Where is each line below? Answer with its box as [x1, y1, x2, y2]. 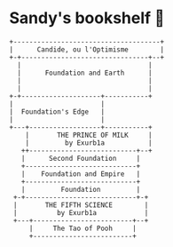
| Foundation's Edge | [9, 107, 105, 116]
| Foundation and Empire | [20, 169, 141, 179]
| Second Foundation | [20, 154, 141, 163]
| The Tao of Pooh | [28, 224, 138, 233]
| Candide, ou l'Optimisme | [9, 44, 165, 54]
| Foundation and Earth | [17, 68, 153, 77]
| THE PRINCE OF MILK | [25, 131, 153, 139]
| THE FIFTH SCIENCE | [12, 200, 149, 210]
